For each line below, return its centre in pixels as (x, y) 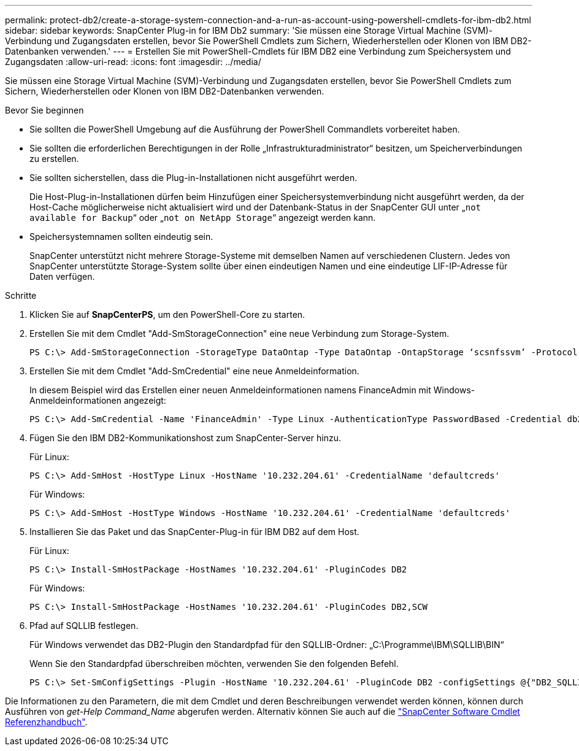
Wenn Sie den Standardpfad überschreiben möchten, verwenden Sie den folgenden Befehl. (214, 664)
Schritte (21, 295)
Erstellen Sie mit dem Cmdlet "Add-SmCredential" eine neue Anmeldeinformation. (194, 371)
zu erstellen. (54, 159)
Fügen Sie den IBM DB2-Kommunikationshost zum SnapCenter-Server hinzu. (185, 438)
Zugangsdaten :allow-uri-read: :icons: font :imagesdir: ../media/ (133, 62)
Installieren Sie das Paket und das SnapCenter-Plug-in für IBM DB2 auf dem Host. (194, 532)
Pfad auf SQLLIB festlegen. (84, 626)
